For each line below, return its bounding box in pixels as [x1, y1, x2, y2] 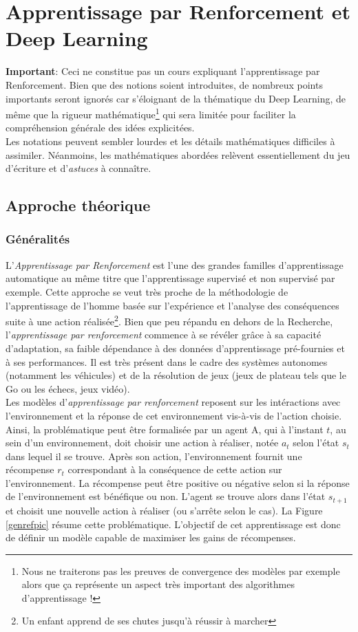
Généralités [6, 230, 70, 248]
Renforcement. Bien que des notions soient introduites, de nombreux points [6, 77, 323, 91]
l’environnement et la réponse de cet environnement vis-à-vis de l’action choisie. [6, 408, 342, 422]
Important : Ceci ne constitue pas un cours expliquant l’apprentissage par [6, 64, 320, 78]
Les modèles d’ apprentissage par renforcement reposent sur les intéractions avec [6, 395, 341, 409]
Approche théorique [6, 195, 151, 216]
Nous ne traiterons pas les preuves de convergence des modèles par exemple [21, 563, 340, 578]
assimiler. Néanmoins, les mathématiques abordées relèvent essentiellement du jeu [6, 147, 350, 162]
